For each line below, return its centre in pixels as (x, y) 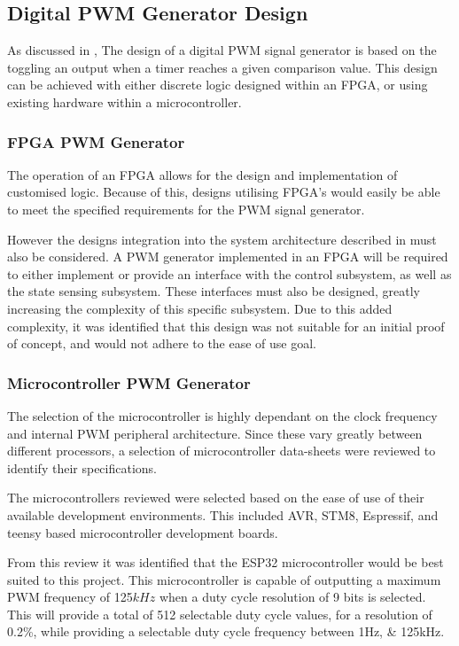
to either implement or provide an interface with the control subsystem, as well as (229, 273)
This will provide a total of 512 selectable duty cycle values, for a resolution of (220, 614)
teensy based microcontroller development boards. (143, 532)
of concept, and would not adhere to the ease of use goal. (162, 343)
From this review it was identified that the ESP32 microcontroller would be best (226, 562)
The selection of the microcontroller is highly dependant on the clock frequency (222, 415)
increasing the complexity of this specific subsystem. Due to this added (200, 308)
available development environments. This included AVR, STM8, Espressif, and (223, 514)
